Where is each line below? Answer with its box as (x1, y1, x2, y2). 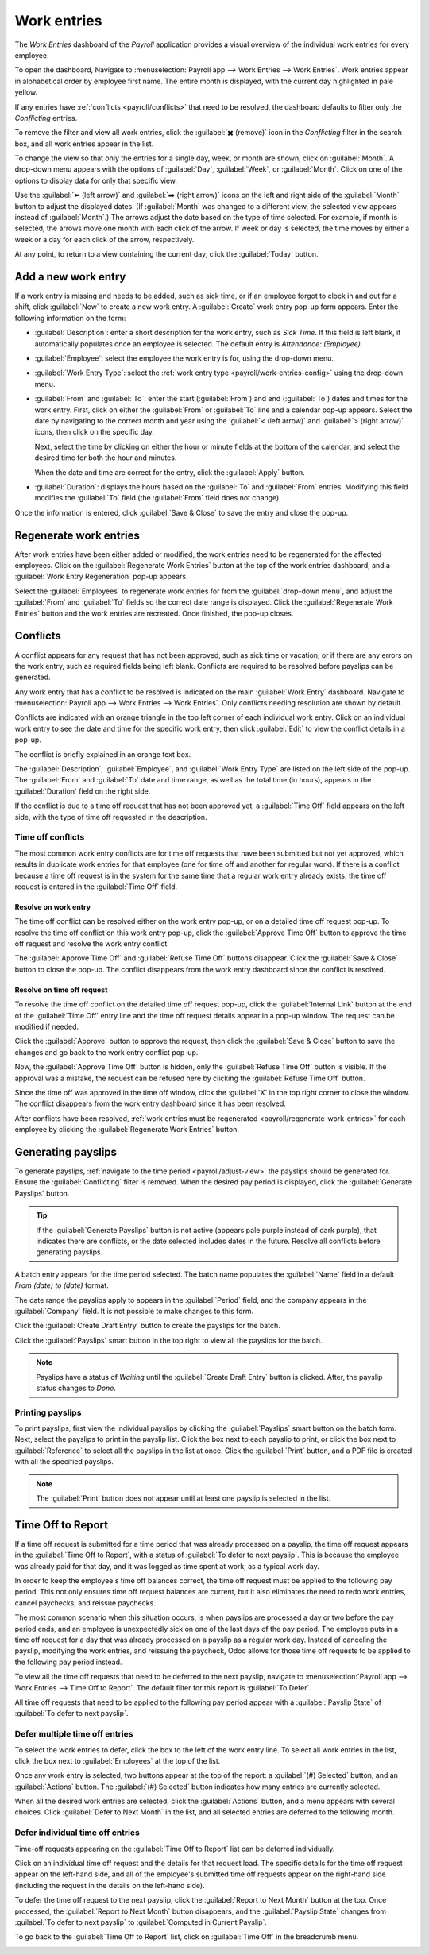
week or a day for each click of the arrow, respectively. (14, 234, 195, 244)
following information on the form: (14, 313, 126, 323)
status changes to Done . (36, 1383, 117, 1393)
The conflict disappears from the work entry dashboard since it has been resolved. (14, 1099, 286, 1108)
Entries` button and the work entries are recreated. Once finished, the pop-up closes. (14, 609, 294, 618)
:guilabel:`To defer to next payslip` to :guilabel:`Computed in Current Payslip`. (14, 1917, 268, 1926)
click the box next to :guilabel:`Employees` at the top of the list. (14, 1756, 221, 1765)
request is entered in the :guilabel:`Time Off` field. (14, 882, 178, 891)
